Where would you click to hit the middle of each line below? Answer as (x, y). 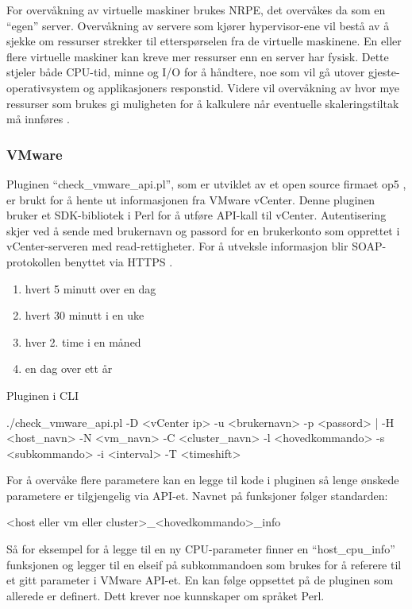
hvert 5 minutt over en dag (90, 288)
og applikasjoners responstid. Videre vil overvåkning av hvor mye (241, 87)
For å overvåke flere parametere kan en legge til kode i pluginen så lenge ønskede (203, 480)
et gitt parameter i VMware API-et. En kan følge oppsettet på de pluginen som (200, 580)
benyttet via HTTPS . (119, 261)
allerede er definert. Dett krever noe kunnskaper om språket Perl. (166, 595)
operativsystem (43, 87)
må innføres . (38, 119)
